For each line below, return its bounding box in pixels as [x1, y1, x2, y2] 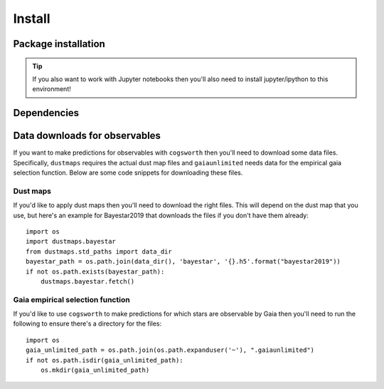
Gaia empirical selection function [13, 294, 131, 304]
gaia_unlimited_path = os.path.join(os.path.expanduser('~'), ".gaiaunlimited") [26, 346, 315, 354]
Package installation [13, 38, 106, 50]
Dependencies [13, 107, 80, 119]
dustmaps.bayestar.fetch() [40, 277, 135, 285]
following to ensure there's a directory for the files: [13, 319, 162, 328]
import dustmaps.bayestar [26, 237, 117, 246]
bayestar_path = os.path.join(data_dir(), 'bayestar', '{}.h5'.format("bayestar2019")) [26, 257, 341, 266]
